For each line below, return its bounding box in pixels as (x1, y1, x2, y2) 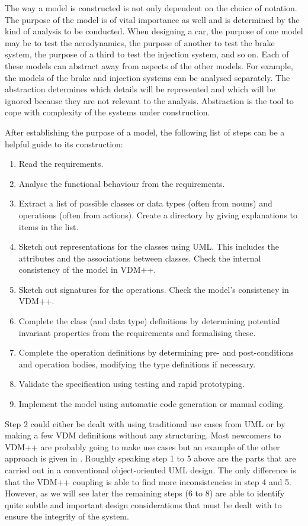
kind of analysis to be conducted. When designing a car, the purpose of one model (5, 25, 303, 37)
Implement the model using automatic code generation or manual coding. (18, 398, 285, 410)
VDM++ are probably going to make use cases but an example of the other (5, 440, 280, 453)
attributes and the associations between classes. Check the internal (18, 251, 261, 264)
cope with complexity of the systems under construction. (5, 106, 210, 118)
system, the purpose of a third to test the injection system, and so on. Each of (5, 48, 289, 60)
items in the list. (18, 220, 79, 233)
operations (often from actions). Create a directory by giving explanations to (18, 208, 298, 221)
